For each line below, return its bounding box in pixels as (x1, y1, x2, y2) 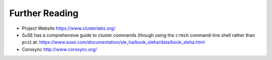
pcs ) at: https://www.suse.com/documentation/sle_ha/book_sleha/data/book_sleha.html (22, 39, 205, 45)
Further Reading (9, 8, 79, 19)
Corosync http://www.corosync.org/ (22, 46, 97, 52)
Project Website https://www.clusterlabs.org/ (22, 25, 115, 31)
